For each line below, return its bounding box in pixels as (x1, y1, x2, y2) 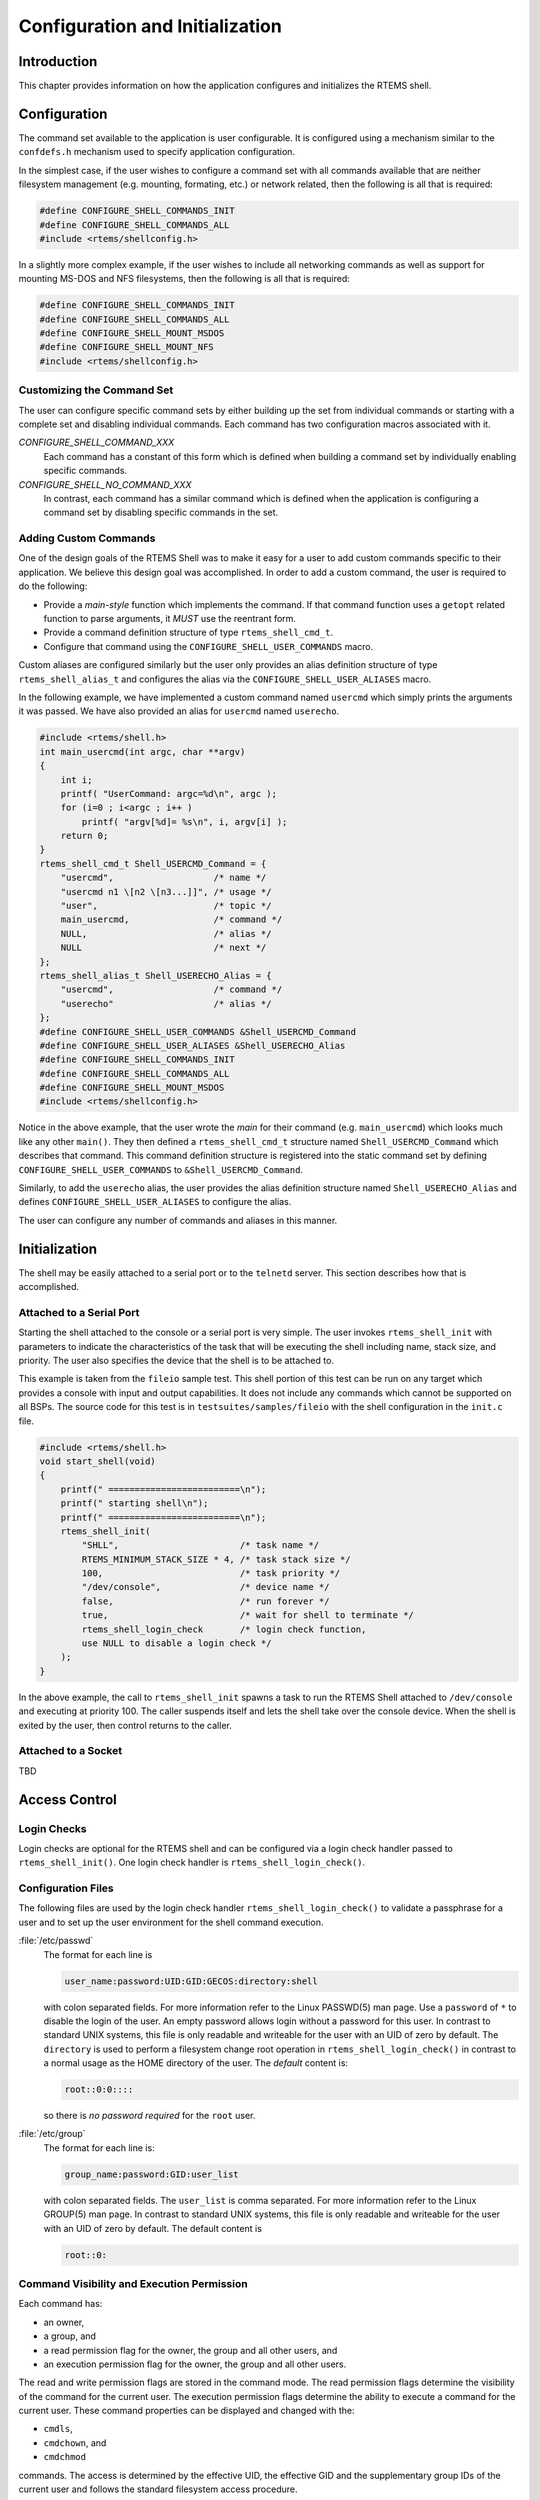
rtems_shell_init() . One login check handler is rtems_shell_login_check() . (18, 1856, 366, 1869)
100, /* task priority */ (81, 1568, 341, 1579)
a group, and (43, 2330, 97, 2342)
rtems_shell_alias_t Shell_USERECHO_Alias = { (39, 970, 272, 981)
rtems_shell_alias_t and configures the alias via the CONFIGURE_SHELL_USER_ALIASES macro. (18, 673, 432, 685)
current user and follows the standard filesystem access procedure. (18, 2483, 298, 2495)
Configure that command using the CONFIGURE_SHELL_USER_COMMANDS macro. (43, 640, 374, 652)
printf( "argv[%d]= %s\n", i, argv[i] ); (81, 816, 288, 827)
